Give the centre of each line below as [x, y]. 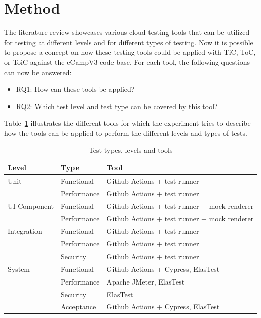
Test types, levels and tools [130, 150]
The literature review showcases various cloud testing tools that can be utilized [127, 32]
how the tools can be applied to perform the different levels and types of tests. [126, 133]
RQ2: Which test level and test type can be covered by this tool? [117, 106]
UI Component [31, 206]
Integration [25, 231]
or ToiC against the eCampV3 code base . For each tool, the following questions [127, 62]
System [19, 269]
